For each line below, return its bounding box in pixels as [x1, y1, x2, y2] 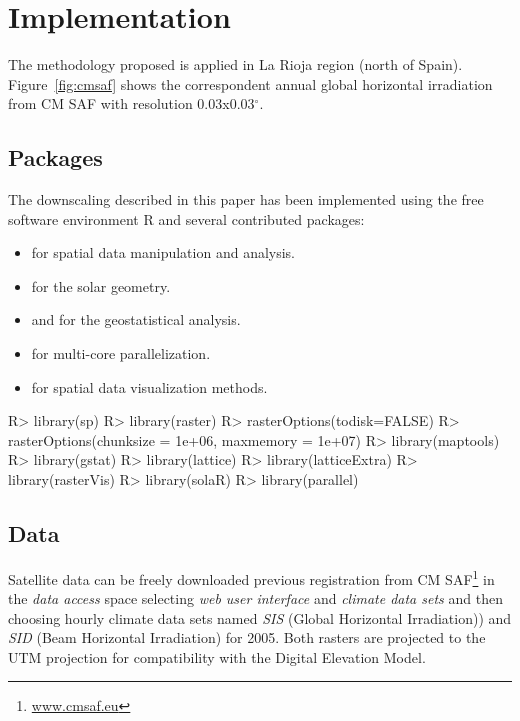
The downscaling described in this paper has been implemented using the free [8, 189, 484, 210]
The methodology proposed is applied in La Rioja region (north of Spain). [8, 54, 463, 75]
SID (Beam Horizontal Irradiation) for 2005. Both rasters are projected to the [8, 627, 486, 648]
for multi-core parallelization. [31, 343, 211, 364]
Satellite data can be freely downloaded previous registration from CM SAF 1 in [8, 565, 495, 589]
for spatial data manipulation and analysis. [31, 242, 296, 263]
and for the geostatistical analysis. [31, 309, 241, 330]
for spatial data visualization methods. [31, 376, 268, 397]
